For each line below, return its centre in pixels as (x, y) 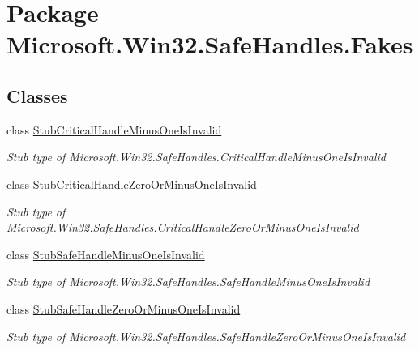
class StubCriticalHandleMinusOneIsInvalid (114, 129)
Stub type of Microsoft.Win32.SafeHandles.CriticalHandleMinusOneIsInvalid (196, 157)
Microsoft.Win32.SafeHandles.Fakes (210, 44)
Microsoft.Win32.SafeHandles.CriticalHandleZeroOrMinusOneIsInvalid (183, 227)
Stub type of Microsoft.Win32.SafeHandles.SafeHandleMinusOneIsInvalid (188, 282)
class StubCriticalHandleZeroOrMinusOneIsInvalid (132, 184)
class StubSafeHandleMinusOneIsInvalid (106, 254)
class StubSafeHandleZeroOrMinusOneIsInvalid (124, 308)
